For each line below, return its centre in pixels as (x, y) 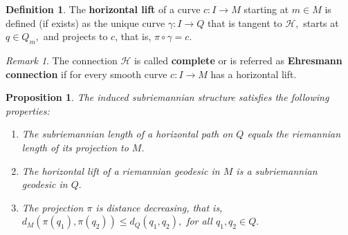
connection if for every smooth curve (86, 74)
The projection (53, 207)
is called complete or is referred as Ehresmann (238, 60)
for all (199, 221)
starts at (321, 22)
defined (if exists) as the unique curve (85, 22)
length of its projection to (75, 147)
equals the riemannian (294, 134)
